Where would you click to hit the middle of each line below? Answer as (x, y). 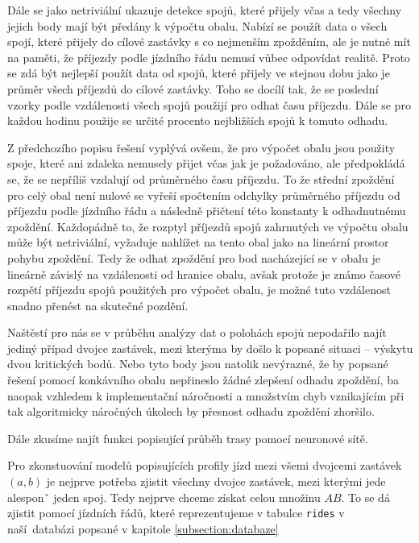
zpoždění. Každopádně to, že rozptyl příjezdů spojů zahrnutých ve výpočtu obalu (208, 226)
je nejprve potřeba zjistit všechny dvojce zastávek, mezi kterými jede (216, 481)
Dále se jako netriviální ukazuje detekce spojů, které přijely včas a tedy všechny (205, 10)
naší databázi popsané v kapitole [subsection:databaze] (143, 528)
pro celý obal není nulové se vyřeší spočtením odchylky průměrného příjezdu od (204, 195)
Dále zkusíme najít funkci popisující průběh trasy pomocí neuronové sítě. (188, 438)
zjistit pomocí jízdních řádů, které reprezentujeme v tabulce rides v (176, 513)
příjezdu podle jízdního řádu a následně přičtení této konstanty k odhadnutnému (207, 211)
